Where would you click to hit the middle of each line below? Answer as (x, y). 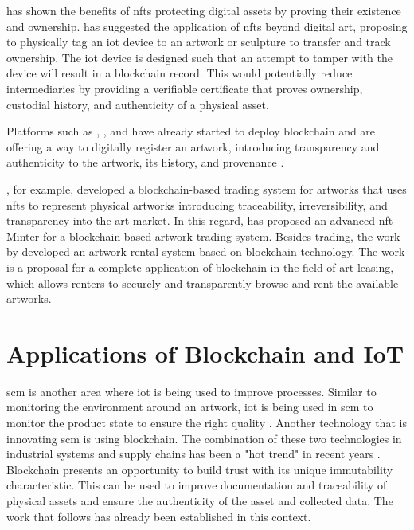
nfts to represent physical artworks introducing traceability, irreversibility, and (197, 204)
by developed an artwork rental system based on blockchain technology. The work (206, 251)
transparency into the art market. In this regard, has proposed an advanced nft (200, 220)
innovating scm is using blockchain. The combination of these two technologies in (204, 438)
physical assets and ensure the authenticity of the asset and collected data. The (200, 500)
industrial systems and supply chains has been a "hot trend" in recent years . (193, 454)
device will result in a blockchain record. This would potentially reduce (180, 73)
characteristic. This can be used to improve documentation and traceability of (197, 485)
